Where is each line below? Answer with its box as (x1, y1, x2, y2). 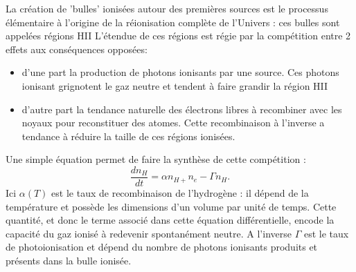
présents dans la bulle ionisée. (6, 253, 132, 267)
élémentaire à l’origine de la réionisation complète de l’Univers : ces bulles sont (6, 14, 340, 29)
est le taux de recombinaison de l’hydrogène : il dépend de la (51, 186, 309, 200)
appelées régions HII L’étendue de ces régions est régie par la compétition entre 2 (6, 28, 351, 43)
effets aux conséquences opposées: (6, 41, 148, 56)
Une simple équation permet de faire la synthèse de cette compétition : (6, 152, 306, 166)
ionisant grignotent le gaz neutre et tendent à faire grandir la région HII (21, 78, 328, 93)
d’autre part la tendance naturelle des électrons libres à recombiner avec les (21, 101, 342, 116)
